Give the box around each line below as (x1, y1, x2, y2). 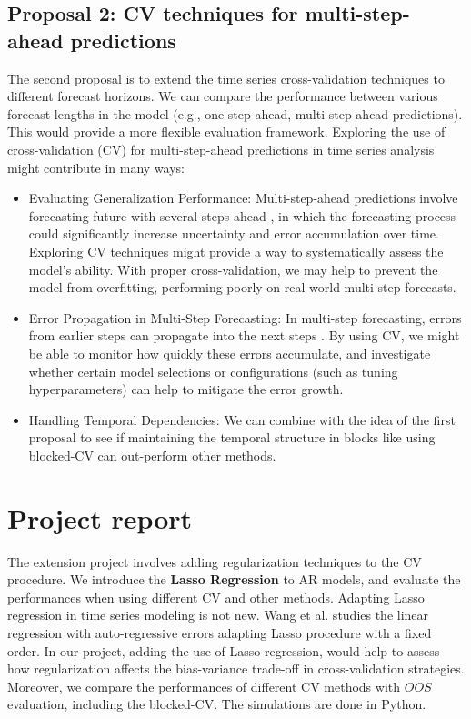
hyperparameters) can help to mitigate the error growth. (28, 380, 344, 399)
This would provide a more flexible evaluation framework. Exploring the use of (7, 122, 446, 141)
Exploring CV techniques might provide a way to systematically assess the (28, 241, 444, 260)
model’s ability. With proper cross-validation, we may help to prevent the (28, 259, 438, 278)
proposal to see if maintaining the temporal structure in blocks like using (28, 428, 436, 447)
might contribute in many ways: (7, 157, 185, 177)
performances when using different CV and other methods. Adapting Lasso (7, 587, 425, 606)
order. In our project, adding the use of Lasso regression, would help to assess (7, 641, 440, 660)
